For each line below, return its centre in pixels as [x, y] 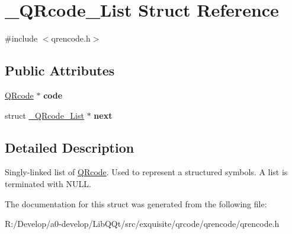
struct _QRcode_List [44, 115]
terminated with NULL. [48, 183]
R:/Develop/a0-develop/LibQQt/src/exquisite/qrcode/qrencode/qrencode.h [142, 224]
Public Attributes [60, 70]
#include [21, 38]
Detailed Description [70, 147]
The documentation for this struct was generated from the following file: [136, 203]
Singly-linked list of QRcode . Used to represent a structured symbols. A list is [146, 172]
